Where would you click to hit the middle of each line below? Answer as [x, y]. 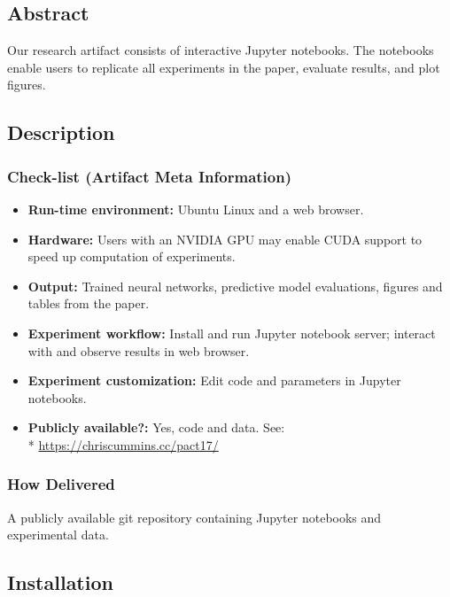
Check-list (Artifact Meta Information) [150, 176]
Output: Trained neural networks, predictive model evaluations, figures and [235, 286]
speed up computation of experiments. [132, 256]
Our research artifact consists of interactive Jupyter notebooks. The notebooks [221, 50]
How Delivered [61, 484]
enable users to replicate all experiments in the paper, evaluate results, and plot [224, 67]
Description [61, 132]
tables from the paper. [89, 303]
